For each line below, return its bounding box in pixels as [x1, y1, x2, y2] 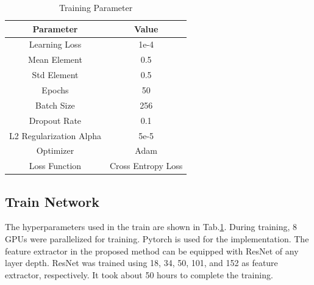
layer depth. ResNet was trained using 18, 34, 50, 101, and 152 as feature [5, 256, 278, 269]
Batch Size [35, 98, 75, 111]
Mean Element [28, 53, 82, 66]
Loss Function [29, 159, 82, 172]
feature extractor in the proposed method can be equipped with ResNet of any [5, 244, 299, 257]
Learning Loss [29, 38, 82, 51]
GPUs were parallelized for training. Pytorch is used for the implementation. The [5, 233, 309, 245]
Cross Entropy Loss [109, 159, 183, 172]
